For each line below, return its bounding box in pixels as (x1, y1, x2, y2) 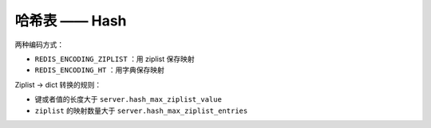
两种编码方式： (14, 40, 64, 49)
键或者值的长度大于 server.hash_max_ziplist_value (34, 95, 223, 104)
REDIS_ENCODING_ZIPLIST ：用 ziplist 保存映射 (34, 54, 195, 64)
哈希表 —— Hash (14, 12, 127, 29)
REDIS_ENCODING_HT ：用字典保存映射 (34, 65, 165, 75)
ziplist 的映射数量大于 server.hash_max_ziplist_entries (34, 106, 248, 115)
